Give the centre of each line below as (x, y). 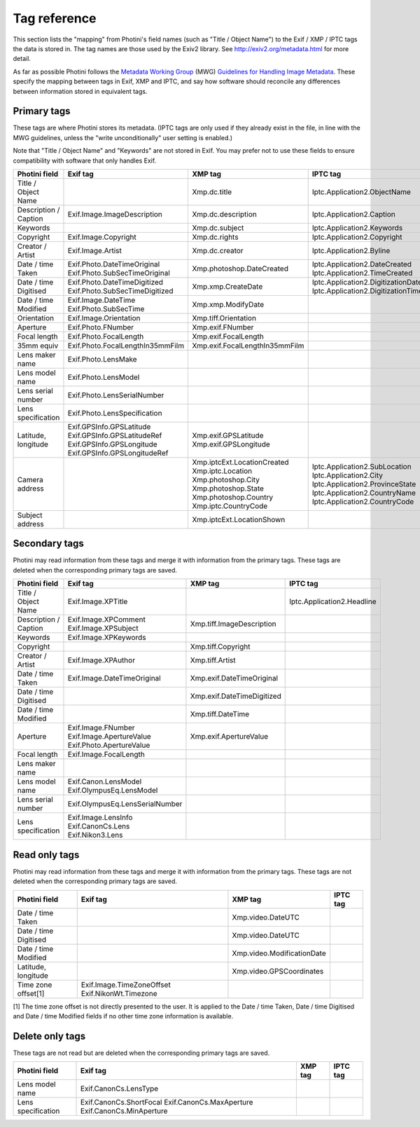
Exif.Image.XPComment (107, 620)
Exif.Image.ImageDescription (115, 214)
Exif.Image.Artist (95, 250)
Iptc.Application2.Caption (353, 214)
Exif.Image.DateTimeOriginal (114, 678)
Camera (30, 479)
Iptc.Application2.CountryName (364, 493)
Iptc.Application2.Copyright (357, 237)
